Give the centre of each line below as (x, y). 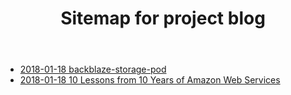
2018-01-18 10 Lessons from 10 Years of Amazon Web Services (150, 80)
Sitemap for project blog (163, 18)
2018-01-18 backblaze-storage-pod (93, 69)
